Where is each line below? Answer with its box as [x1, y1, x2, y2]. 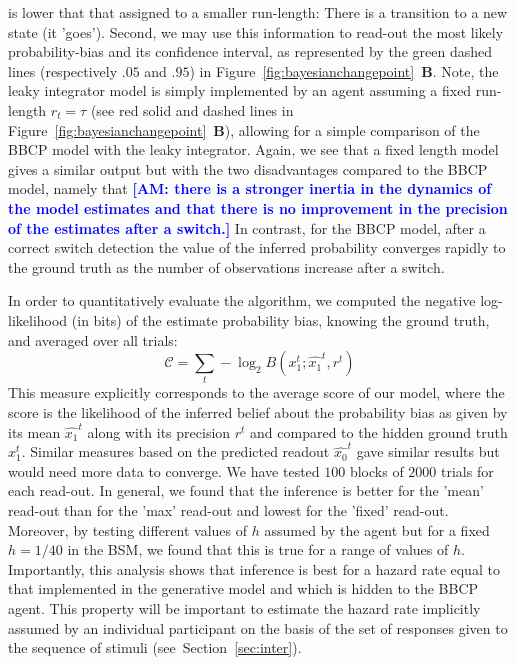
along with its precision [87, 421, 231, 442]
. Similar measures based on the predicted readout [21, 441, 330, 462]
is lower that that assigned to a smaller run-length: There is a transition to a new [8, 2, 508, 22]
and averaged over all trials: [8, 329, 178, 350]
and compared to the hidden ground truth [250, 421, 508, 442]
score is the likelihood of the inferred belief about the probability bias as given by [8, 402, 508, 423]
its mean [8, 421, 61, 442]
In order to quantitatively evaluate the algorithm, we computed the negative [8, 290, 476, 311]
